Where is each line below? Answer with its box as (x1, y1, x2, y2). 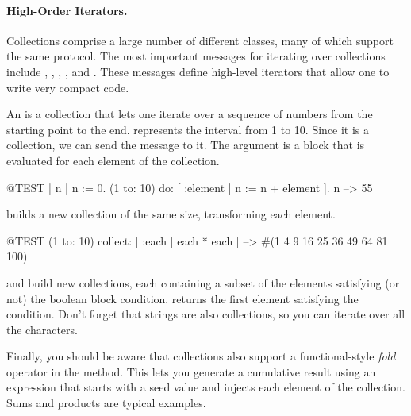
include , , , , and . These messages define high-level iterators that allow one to (6, 63, 390, 79)
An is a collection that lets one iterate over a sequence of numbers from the (6, 106, 373, 122)
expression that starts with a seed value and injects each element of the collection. (6, 379, 405, 395)
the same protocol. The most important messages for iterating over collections (6, 48, 386, 64)
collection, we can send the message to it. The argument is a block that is (6, 137, 365, 153)
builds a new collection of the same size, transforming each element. (6, 206, 336, 222)
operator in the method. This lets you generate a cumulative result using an (6, 363, 376, 379)
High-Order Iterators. (6, 2, 128, 18)
